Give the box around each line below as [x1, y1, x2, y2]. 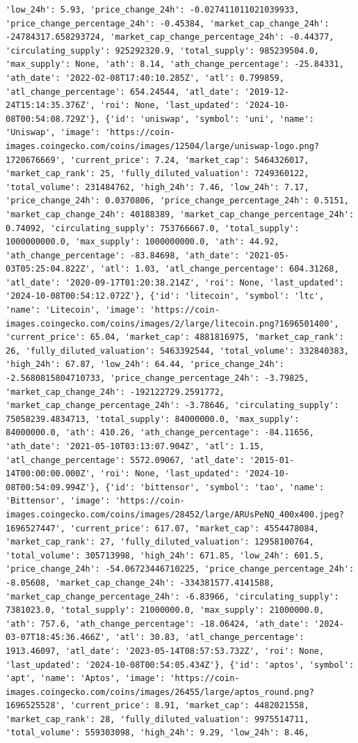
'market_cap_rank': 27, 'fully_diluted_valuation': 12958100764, [6, 537, 314, 547]
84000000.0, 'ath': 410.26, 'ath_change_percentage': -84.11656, [6, 428, 314, 438]
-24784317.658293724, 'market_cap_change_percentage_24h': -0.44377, [6, 32, 334, 42]
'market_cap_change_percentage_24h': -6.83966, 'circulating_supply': [6, 591, 339, 602]
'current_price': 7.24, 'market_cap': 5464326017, [70, 155, 309, 165]
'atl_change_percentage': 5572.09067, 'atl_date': [6, 455, 245, 465]
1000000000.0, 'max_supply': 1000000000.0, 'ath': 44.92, [6, 237, 279, 247]
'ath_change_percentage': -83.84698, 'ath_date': [6, 250, 240, 260]
